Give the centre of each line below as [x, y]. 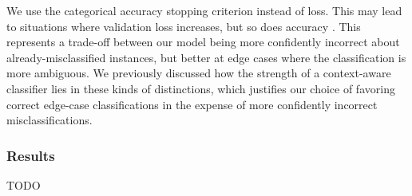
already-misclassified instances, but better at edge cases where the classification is [206, 57]
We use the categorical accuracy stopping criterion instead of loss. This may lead [204, 10]
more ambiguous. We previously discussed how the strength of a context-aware [199, 73]
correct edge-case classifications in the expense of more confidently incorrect [192, 104]
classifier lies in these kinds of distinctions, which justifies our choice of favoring [201, 88]
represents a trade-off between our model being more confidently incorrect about [203, 42]
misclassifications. [50, 120]
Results [31, 155]
